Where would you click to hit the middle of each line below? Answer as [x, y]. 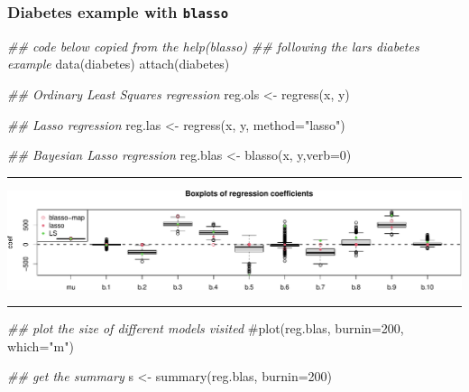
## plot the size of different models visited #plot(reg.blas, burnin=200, [206, 328]
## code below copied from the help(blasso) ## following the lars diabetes [213, 46]
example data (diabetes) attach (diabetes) [119, 64]
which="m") [41, 345]
